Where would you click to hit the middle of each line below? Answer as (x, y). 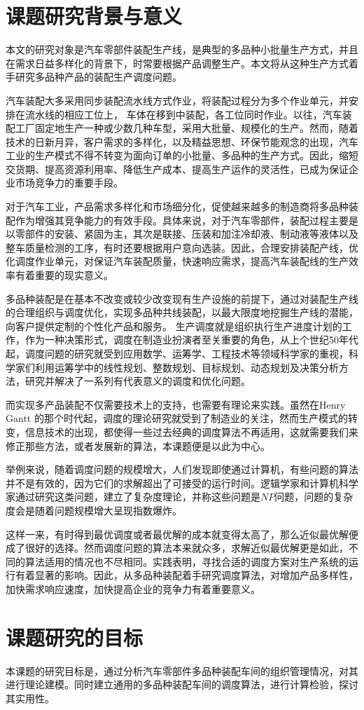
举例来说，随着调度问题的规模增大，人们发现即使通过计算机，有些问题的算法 (182, 469)
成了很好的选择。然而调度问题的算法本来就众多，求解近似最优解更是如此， (177, 548)
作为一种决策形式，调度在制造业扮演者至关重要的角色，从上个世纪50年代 (191, 340)
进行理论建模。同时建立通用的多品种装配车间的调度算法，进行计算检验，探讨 (182, 684)
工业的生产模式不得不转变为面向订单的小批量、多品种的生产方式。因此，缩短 (182, 155)
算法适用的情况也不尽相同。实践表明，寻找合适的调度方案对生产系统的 (187, 561)
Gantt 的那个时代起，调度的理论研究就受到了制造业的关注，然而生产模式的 (177, 418)
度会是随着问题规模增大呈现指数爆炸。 (94, 510)
